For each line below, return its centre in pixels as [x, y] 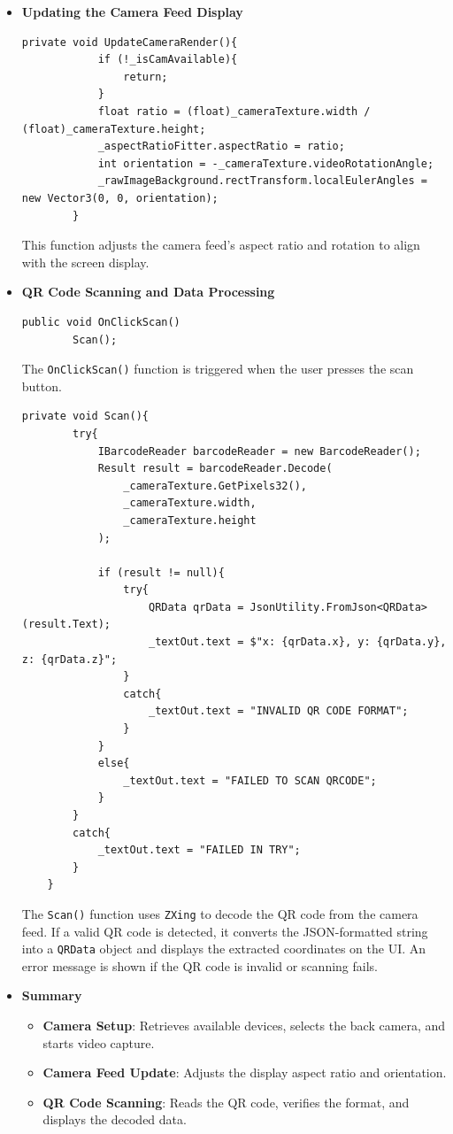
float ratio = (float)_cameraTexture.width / [234, 111]
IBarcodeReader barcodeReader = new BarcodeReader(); [259, 451]
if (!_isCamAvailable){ [168, 60]
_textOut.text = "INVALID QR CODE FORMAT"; [278, 711]
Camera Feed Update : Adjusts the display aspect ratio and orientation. [245, 1072]
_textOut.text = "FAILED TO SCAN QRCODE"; [250, 780]
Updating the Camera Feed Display [132, 12]
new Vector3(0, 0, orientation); [120, 198]
